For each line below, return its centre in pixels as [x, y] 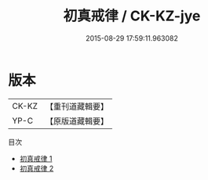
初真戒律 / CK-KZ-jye [132, 16]
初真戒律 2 [36, 168]
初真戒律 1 [36, 158]
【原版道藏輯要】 [77, 121]
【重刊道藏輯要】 [77, 106]
